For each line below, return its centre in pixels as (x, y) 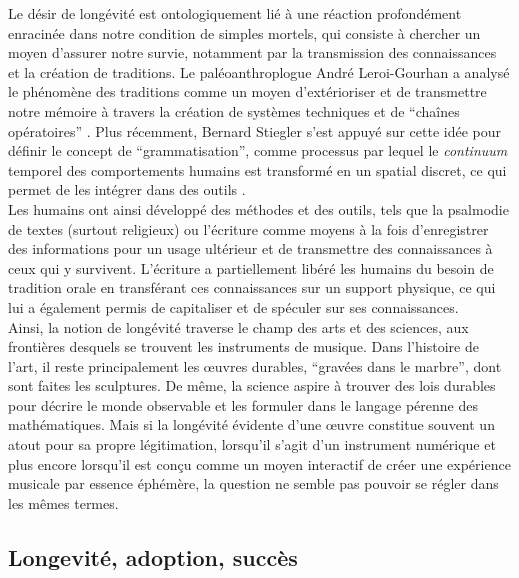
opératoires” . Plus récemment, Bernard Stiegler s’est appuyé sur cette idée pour (255, 130)
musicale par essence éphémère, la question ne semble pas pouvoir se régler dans (253, 483)
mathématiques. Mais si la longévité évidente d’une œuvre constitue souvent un (251, 424)
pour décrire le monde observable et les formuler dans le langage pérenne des (243, 404)
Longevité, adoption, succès (153, 556)
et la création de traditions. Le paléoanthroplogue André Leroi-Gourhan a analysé (259, 71)
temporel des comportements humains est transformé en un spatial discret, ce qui (257, 169)
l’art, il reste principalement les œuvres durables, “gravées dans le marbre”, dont (255, 365)
